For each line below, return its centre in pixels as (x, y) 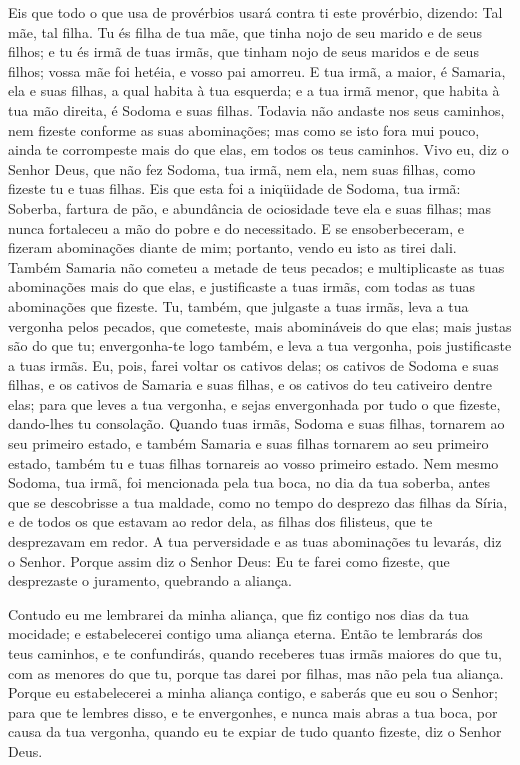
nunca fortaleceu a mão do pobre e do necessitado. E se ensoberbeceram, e (236, 227)
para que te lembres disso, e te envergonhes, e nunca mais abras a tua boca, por (253, 711)
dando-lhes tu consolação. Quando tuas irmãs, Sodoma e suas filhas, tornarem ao (256, 423)
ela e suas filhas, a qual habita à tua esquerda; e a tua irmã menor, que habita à (254, 90)
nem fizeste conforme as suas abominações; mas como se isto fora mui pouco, (244, 129)
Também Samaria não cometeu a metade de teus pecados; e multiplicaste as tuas (256, 266)
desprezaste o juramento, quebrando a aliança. (150, 580)
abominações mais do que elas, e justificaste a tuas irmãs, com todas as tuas (242, 286)
